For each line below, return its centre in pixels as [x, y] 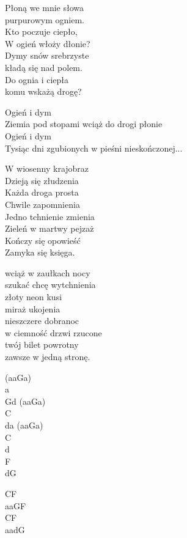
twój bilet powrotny [42, 345]
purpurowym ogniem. [45, 19]
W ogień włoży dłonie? [48, 43]
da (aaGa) [24, 425]
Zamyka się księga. [40, 252]
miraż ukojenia [33, 308]
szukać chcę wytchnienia [50, 285]
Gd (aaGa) [25, 401]
